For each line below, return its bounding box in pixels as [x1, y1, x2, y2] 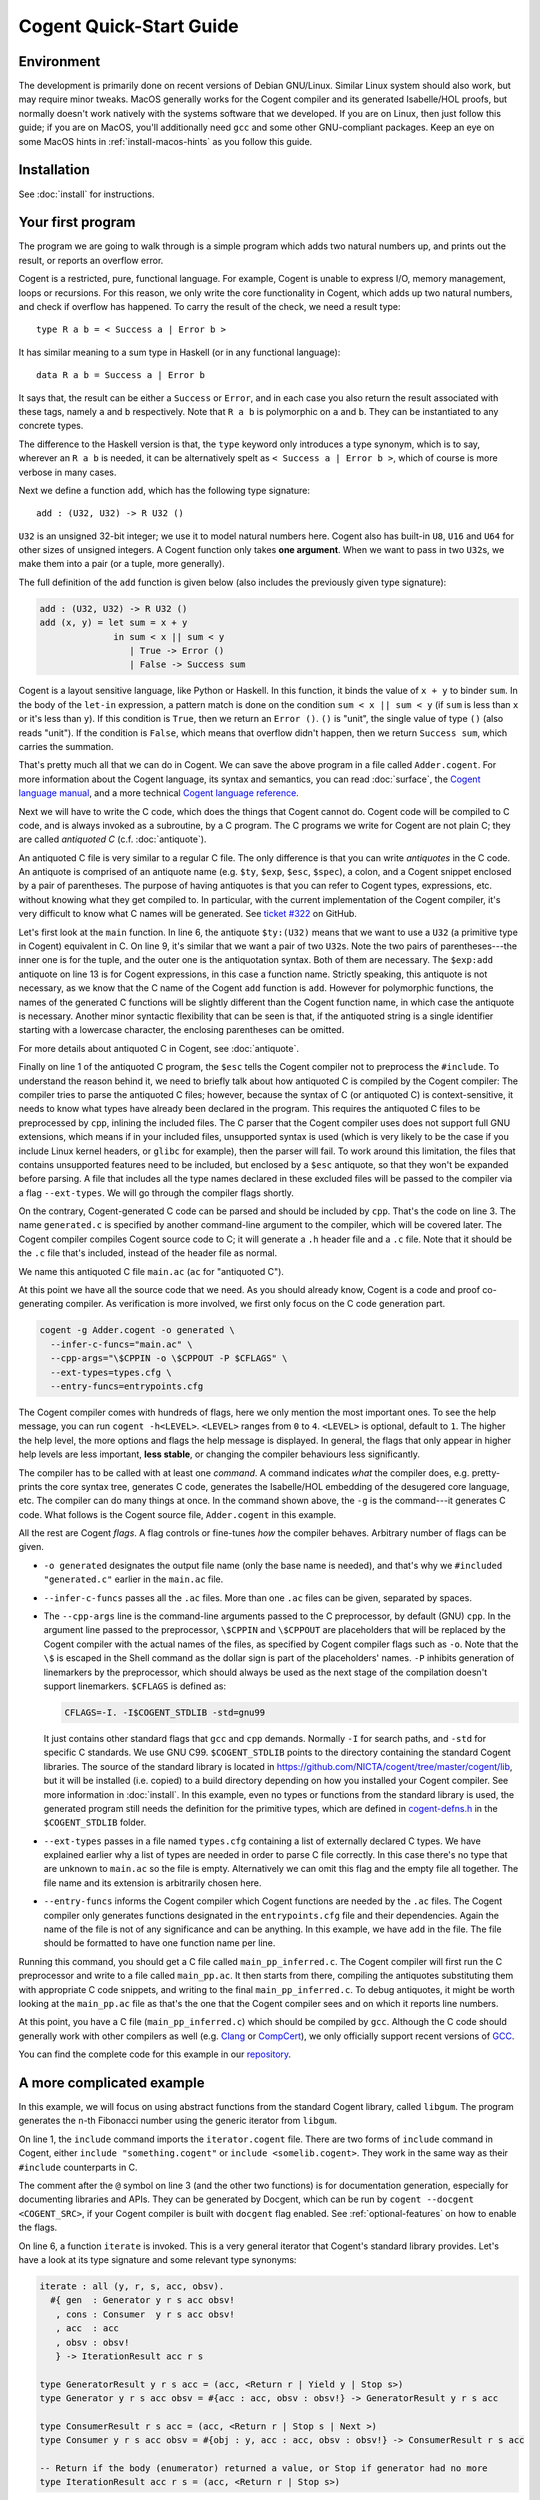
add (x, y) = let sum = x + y [39, 617, 188, 629]
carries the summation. [18, 740, 114, 752]
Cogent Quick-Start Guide [18, 15, 239, 37]
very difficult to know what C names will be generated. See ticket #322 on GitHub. [18, 908, 357, 920]
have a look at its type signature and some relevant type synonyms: [18, 2253, 297, 2265]
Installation [18, 161, 90, 179]
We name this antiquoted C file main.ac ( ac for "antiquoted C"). [18, 1265, 285, 1277]
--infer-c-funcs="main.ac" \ [50, 1338, 194, 1350]
